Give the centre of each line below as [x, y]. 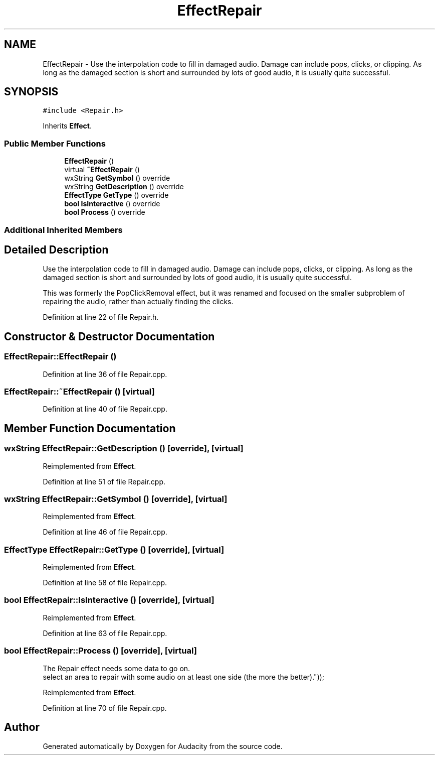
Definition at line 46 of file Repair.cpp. [105, 532]
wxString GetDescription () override [124, 187]
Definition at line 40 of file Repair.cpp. [105, 409]
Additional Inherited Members [63, 230]
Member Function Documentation [90, 428]
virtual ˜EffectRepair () [102, 170]
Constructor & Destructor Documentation [109, 336]
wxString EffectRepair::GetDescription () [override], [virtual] [124, 449]
